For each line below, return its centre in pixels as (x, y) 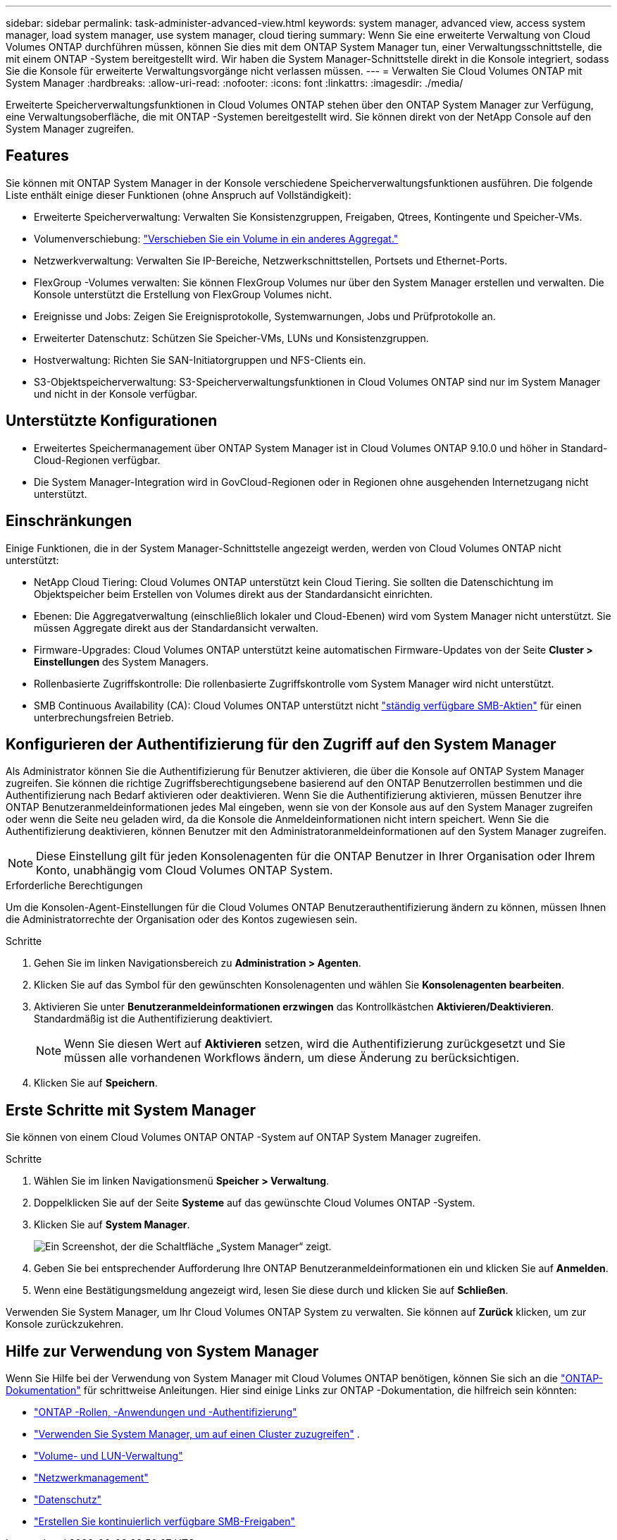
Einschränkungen (69, 521)
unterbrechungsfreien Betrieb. (104, 717)
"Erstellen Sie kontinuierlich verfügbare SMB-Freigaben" (165, 1522)
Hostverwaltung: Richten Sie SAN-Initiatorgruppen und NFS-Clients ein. (200, 360)
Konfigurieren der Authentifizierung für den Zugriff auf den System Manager (281, 744)
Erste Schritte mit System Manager (131, 1110)
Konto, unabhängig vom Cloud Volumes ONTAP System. (185, 870)
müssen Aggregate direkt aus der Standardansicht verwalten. (176, 628)
